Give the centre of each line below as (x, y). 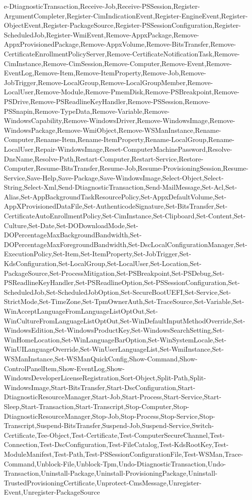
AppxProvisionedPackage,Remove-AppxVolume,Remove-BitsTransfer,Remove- (120, 44)
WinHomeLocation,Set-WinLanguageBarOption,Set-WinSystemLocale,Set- (115, 339)
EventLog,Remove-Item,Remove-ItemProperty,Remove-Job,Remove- (105, 73)
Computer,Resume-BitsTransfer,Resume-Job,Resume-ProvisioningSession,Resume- (126, 168)
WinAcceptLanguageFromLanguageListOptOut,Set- (81, 311)
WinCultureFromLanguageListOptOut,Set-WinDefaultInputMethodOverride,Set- (125, 320)
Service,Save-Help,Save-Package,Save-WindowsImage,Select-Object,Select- (114, 177)
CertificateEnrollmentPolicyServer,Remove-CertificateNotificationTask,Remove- (122, 53)
